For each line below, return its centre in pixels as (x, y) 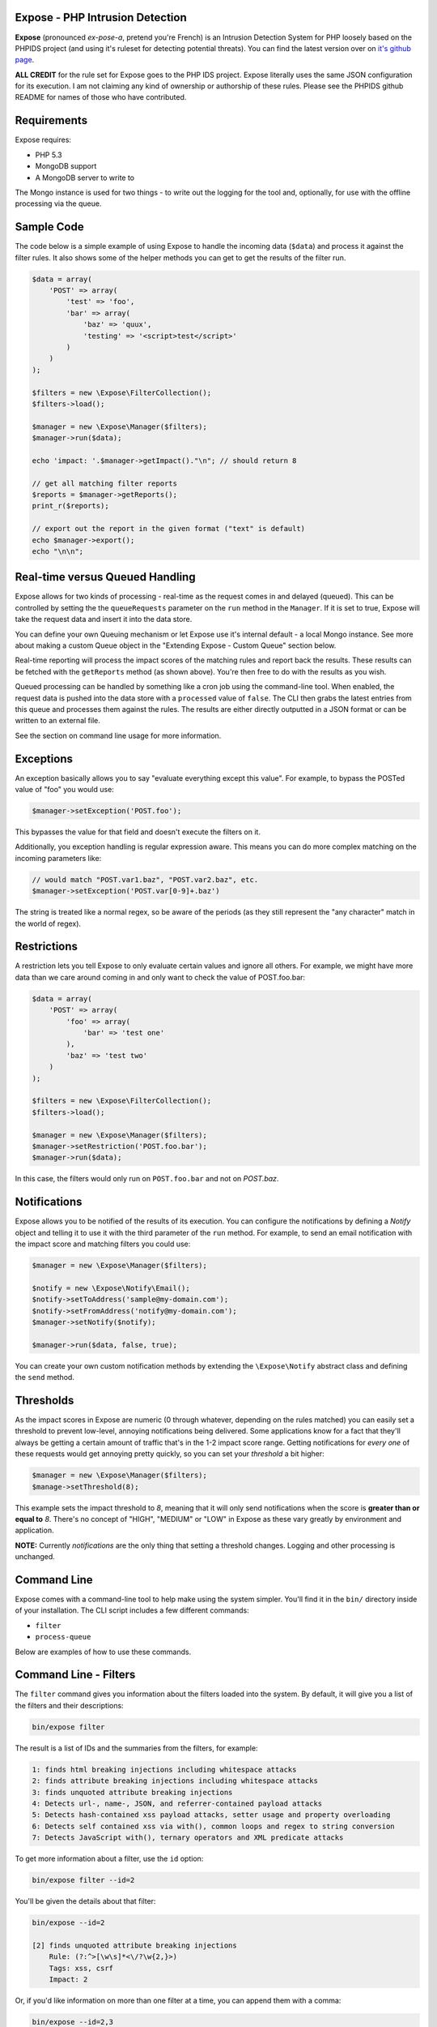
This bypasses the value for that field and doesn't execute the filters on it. (138, 832)
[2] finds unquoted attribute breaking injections (135, 1945)
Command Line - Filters (75, 1675)
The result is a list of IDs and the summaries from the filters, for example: (136, 1748)
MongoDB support (66, 166)
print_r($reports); (70, 506)
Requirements (51, 120)
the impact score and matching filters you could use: (103, 1244)
